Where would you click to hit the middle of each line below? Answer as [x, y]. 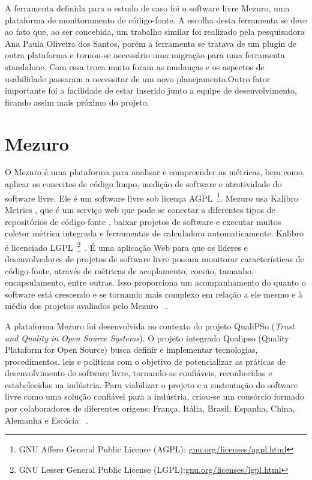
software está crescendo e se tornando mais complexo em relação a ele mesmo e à [154, 294]
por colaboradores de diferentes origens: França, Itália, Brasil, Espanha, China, [150, 408]
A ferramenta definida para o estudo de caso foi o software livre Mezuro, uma [147, 8]
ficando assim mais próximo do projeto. [77, 102]
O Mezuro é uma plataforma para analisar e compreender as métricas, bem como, [155, 172]
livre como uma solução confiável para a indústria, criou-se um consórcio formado [154, 396]
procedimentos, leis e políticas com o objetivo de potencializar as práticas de [145, 361]
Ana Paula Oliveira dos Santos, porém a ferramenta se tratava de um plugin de [151, 43]
